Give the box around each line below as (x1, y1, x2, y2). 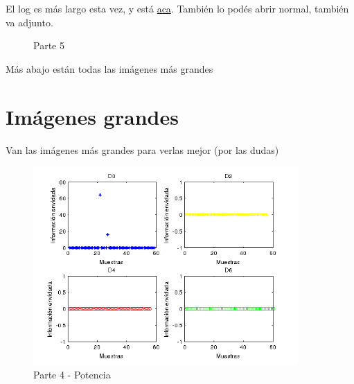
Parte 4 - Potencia (33, 367, 111, 381)
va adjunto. (6, 15, 53, 29)
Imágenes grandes (6, 102, 179, 130)
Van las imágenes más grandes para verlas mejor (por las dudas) (6, 142, 279, 157)
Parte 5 (33, 38, 64, 53)
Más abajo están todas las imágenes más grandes (6, 61, 213, 76)
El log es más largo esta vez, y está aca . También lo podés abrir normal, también (6, 1, 349, 15)
